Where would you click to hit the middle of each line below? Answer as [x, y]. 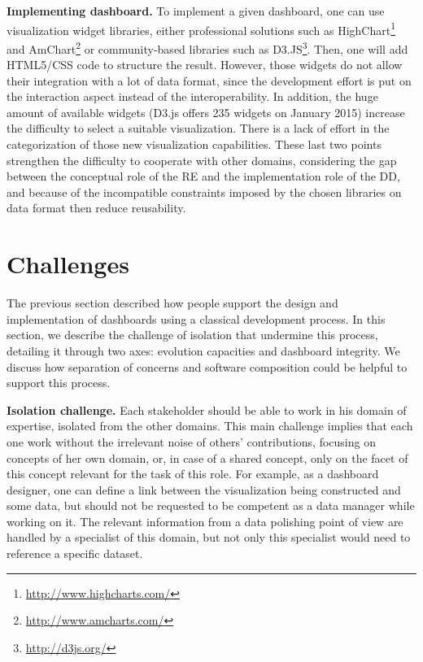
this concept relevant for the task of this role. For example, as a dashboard [193, 474]
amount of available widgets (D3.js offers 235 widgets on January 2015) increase [206, 112]
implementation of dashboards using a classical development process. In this [196, 318]
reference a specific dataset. [75, 553]
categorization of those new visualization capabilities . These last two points [194, 144]
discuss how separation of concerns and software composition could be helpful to [207, 366]
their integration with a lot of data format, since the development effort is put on [209, 80]
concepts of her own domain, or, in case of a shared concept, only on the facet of [207, 457]
